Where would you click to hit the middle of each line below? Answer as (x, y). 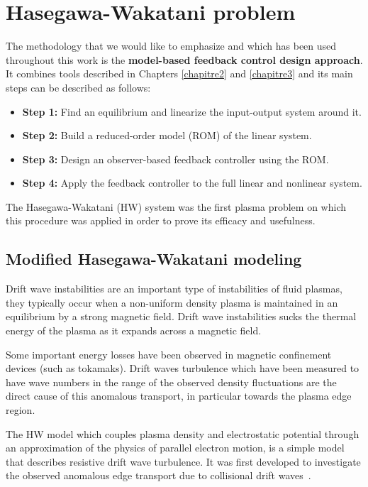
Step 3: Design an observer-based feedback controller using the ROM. (175, 159)
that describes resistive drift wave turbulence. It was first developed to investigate (183, 461)
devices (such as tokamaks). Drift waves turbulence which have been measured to (183, 368)
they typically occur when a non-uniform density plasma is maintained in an (172, 302)
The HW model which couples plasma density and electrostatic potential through (183, 433)
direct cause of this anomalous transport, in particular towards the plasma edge (179, 396)
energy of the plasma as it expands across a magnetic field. (134, 330)
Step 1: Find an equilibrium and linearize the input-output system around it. (192, 111)
